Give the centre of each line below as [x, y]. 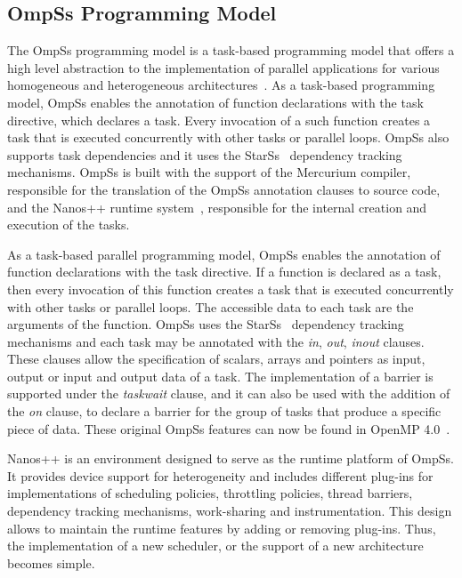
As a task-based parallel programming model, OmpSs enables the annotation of [224, 254]
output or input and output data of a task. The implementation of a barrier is [220, 376]
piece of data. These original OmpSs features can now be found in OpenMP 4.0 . [229, 428]
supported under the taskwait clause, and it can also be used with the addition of [229, 393]
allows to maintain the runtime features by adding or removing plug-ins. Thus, [222, 528]
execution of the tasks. [69, 225]
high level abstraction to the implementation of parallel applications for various [223, 67]
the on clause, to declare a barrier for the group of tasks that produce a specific [224, 411]
